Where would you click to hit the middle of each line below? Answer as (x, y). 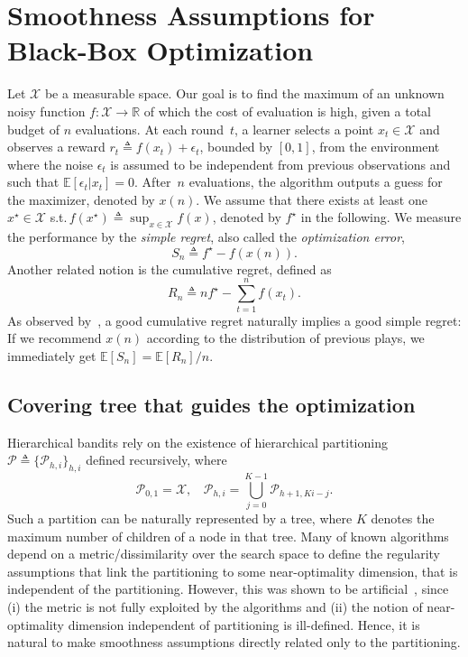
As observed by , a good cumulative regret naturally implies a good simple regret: (234, 320)
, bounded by (236, 147)
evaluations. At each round (149, 129)
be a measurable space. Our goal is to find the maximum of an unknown (244, 93)
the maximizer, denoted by (81, 199)
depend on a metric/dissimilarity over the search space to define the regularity (224, 554)
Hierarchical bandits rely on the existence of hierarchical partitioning (197, 442)
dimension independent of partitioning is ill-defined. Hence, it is (244, 624)
